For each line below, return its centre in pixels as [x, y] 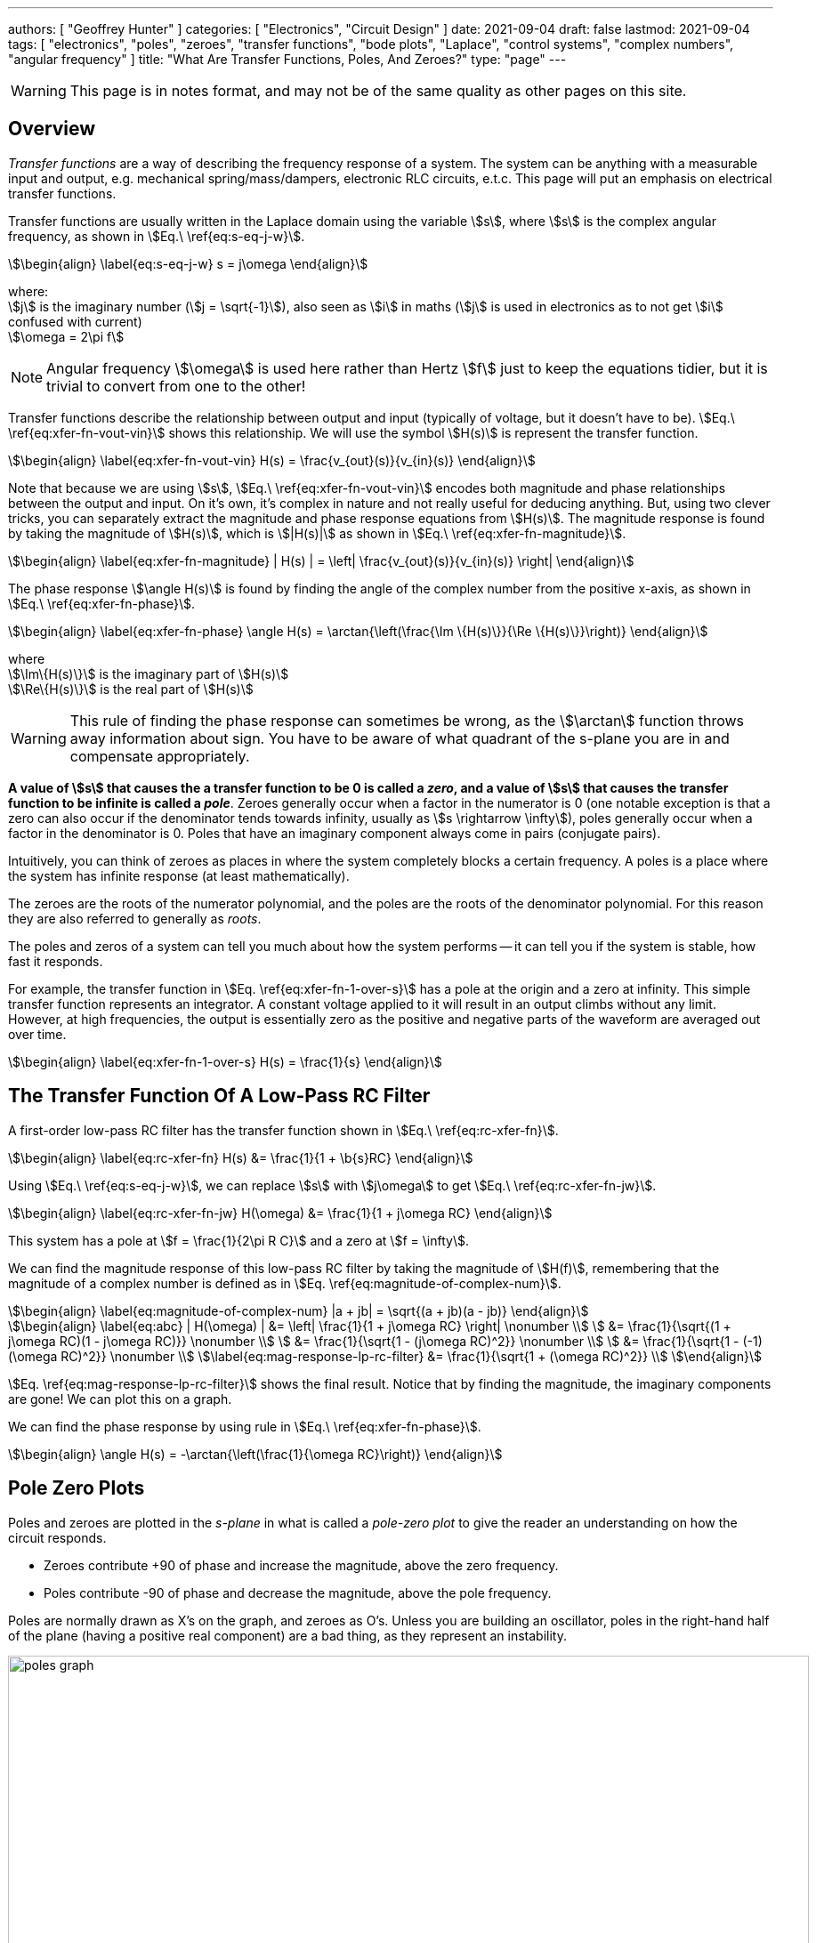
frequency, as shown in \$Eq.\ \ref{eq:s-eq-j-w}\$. [157, 236]
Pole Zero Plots [77, 1488]
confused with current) [75, 321]
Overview [52, 129]
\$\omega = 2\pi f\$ [66, 336]
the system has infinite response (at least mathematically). [179, 875]
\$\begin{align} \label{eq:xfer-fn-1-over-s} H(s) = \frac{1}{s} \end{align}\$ [225, 1061]
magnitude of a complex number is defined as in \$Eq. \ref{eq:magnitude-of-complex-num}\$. [285, 1283]
